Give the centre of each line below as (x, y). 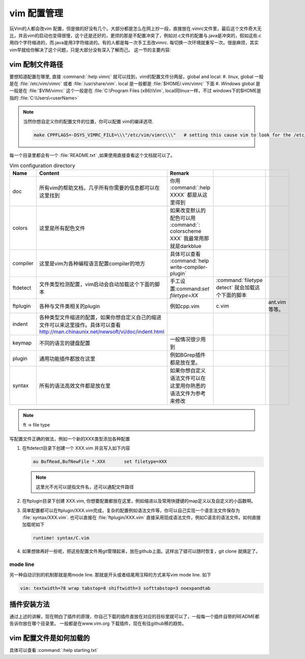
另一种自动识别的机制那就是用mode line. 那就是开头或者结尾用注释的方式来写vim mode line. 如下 (110, 574)
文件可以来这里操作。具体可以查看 (80, 325)
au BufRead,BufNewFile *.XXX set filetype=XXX (100, 462)
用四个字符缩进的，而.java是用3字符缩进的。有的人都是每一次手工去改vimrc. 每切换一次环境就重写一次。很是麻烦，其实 (134, 43)
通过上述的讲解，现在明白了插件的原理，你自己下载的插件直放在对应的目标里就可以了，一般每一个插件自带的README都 (134, 616)
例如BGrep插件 (188, 355)
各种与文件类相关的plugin (69, 307)
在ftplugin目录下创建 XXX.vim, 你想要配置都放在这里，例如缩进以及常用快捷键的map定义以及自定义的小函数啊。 (139, 501)
